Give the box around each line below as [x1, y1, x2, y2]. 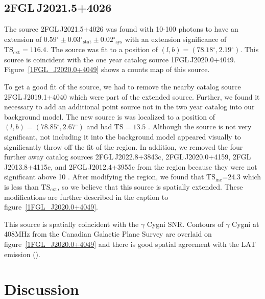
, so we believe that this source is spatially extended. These [57, 181, 243, 192]
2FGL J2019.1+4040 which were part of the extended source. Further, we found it [4, 91, 260, 102]
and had [86, 121, 112, 132]
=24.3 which [222, 171, 261, 182]
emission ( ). [4, 248, 40, 259]
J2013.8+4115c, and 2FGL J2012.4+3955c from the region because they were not [4, 161, 257, 172]
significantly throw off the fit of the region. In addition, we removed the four [4, 141, 243, 152]
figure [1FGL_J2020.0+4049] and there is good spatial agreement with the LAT [4, 238, 256, 249]
